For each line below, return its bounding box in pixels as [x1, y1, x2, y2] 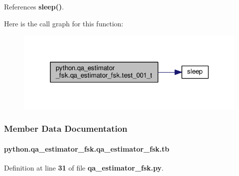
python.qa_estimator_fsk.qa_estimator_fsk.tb [4, 143, 169, 154]
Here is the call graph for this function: [4, 18, 123, 28]
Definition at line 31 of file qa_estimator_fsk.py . [4, 162, 164, 173]
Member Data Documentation [4, 122, 127, 135]
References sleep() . [4, 1, 64, 11]
